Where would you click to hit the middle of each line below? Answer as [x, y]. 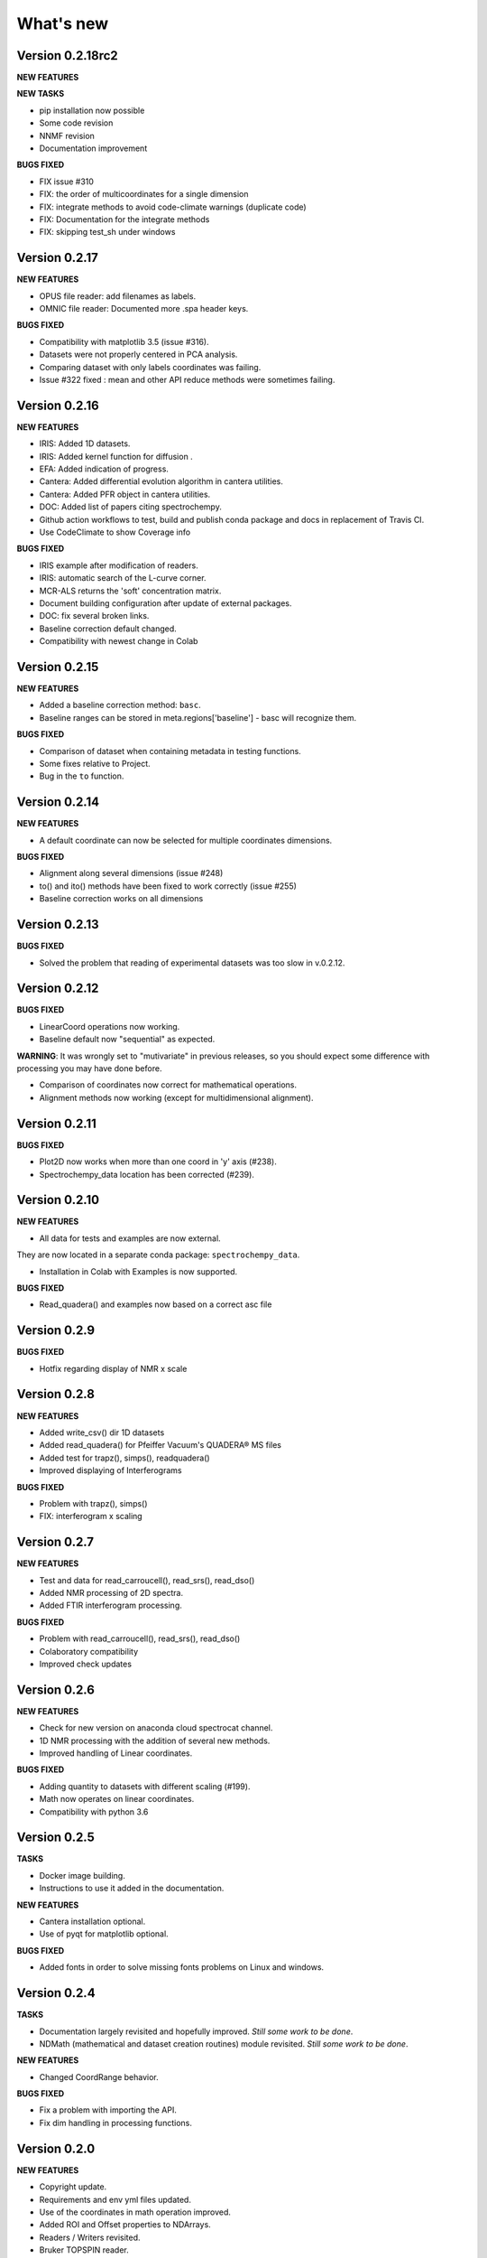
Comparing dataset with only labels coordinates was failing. [150, 367]
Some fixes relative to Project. [95, 764]
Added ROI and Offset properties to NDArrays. [125, 2225]
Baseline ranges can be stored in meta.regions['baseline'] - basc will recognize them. [198, 717]
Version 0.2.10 [58, 1200]
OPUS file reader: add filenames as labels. [118, 296]
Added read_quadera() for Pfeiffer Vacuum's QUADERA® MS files [160, 1445]
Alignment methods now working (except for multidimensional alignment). [176, 1097]
